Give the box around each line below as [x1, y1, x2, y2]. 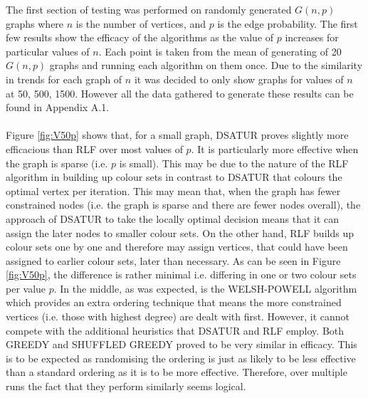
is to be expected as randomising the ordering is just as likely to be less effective [6, 350, 356, 365]
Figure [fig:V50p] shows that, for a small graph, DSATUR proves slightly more [6, 127, 349, 142]
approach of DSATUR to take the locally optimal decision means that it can [6, 211, 340, 226]
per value [6, 281, 46, 295]
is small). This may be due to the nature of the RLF [119, 155, 349, 170]
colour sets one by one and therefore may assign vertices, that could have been [6, 239, 348, 254]
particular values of [6, 43, 90, 58]
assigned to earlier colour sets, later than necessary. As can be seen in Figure [6, 253, 341, 268]
